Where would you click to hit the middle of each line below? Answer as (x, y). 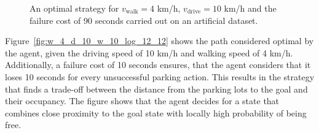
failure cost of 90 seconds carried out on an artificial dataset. (144, 20)
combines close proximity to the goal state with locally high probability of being (156, 112)
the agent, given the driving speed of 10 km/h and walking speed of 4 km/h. (149, 52)
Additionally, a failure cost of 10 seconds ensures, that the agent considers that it (158, 65)
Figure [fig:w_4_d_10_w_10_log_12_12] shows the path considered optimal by (159, 41)
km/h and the (250, 8)
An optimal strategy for (74, 8)
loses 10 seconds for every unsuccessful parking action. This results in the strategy (160, 76)
